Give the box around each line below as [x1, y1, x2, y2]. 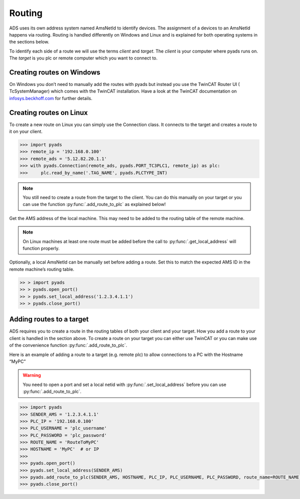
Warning [22, 372, 41, 378]
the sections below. [9, 39, 49, 45]
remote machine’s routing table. [9, 266, 74, 272]
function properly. [22, 245, 60, 251]
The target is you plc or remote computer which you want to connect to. [9, 55, 157, 61]
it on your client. [9, 128, 42, 134]
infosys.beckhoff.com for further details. [9, 95, 92, 101]
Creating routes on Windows [9, 68, 100, 76]
